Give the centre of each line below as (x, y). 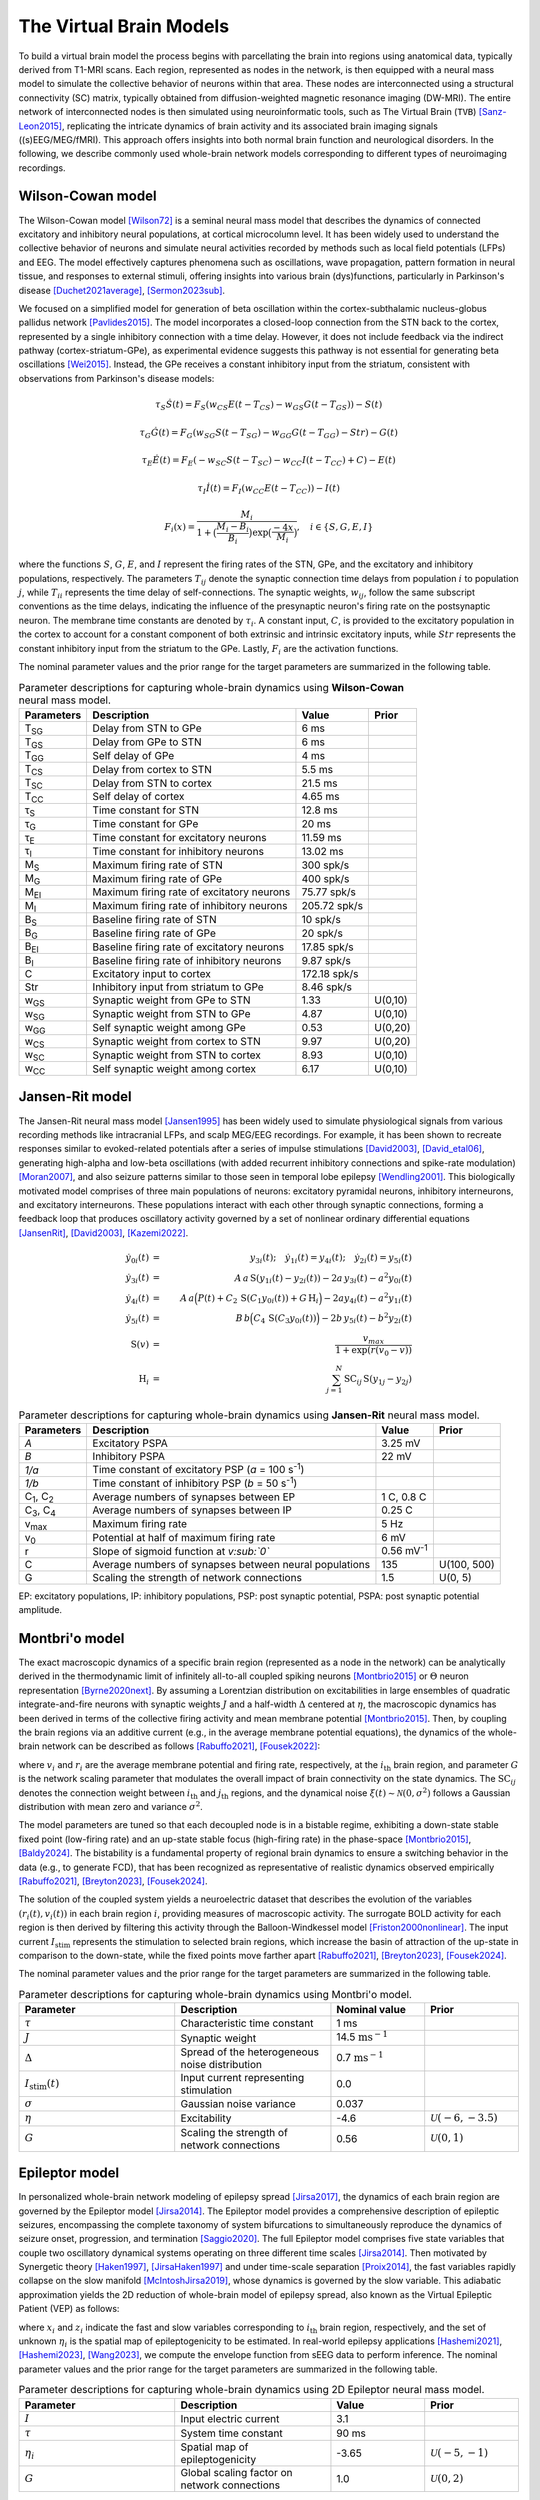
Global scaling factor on (237, 2473)
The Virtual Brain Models (124, 26)
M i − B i (233, 527)
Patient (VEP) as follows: (69, 2309)
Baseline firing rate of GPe (154, 933)
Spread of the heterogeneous (250, 2052)
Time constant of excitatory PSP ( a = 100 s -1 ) (198, 1469)
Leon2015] (40, 126)
